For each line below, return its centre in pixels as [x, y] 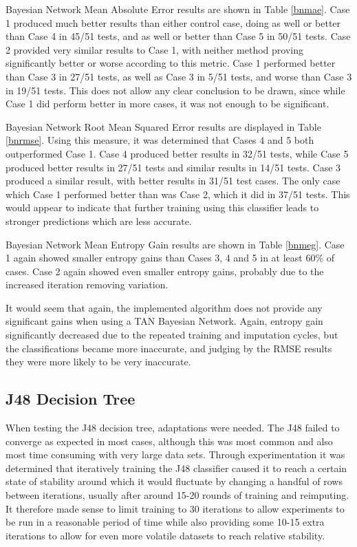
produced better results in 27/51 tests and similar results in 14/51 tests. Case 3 [173, 167]
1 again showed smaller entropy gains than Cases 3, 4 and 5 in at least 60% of [170, 258]
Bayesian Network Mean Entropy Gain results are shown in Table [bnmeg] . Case [175, 244]
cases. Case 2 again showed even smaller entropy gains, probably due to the [165, 271]
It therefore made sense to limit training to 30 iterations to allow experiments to [175, 508]
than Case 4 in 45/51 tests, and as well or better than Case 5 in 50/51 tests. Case [178, 36]
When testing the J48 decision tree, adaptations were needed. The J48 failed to [173, 428]
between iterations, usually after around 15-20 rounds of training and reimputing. [177, 495]
